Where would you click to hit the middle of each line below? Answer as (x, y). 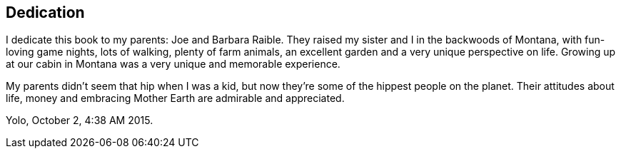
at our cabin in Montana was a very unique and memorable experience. (173, 64)
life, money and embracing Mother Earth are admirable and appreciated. (175, 98)
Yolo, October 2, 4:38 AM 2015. (80, 120)
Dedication (45, 12)
